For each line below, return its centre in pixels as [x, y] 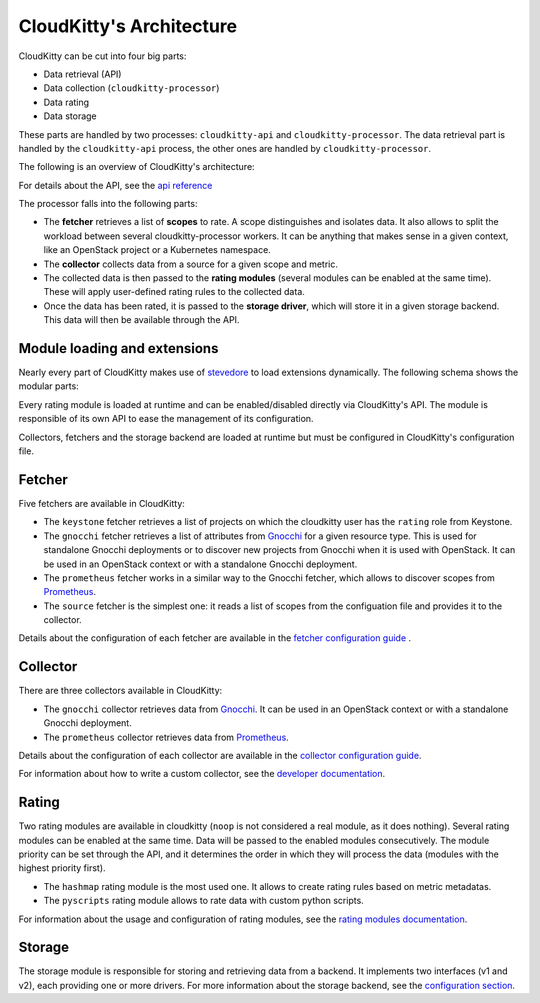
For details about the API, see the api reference [115, 185]
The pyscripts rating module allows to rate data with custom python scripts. [203, 901]
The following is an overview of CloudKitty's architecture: [136, 167]
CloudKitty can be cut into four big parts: [102, 56]
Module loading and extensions [118, 348]
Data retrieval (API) [82, 74]
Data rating [66, 102]
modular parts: [48, 386]
